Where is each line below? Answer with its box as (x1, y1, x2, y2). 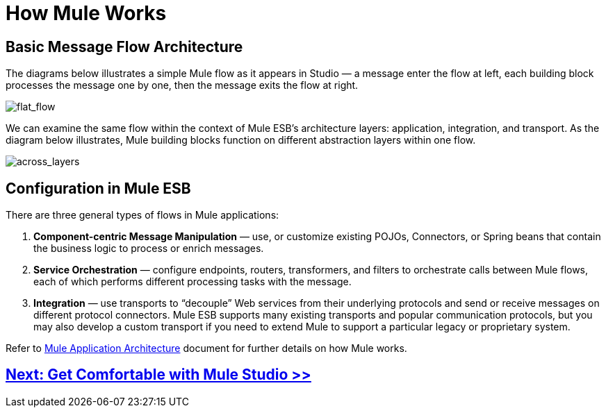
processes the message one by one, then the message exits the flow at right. (6, 79, 359, 92)
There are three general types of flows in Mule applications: (6, 209, 279, 221)
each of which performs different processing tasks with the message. (33, 276, 352, 288)
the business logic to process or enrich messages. (33, 242, 264, 255)
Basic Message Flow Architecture (6, 37, 243, 56)
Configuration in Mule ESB (6, 179, 191, 197)
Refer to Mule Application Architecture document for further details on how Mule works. (6, 342, 407, 355)
